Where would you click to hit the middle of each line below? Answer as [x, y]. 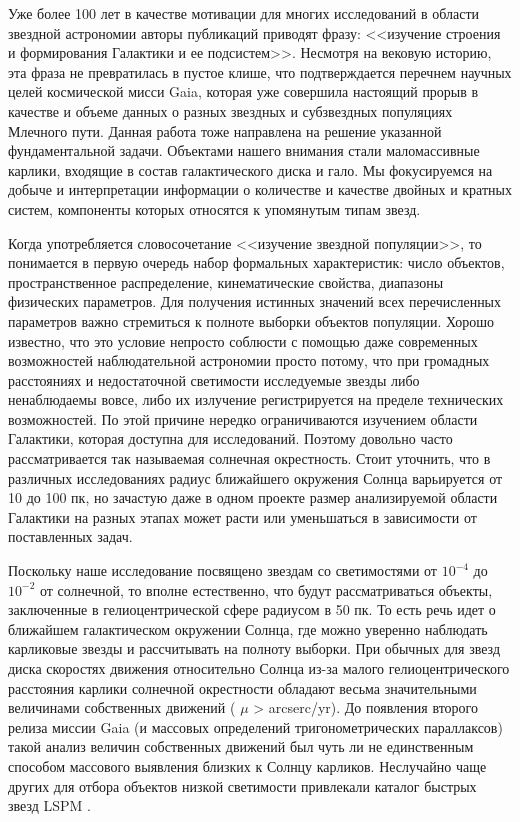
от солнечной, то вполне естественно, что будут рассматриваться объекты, [266, 589]
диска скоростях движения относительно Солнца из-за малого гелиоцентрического [259, 668]
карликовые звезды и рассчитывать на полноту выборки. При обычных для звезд [254, 648]
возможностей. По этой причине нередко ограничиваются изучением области [243, 418]
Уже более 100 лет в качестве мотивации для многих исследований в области [243, 13]
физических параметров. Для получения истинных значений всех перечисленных [255, 301]
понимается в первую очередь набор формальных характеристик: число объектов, [256, 262]
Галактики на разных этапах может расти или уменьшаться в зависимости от [242, 516]
